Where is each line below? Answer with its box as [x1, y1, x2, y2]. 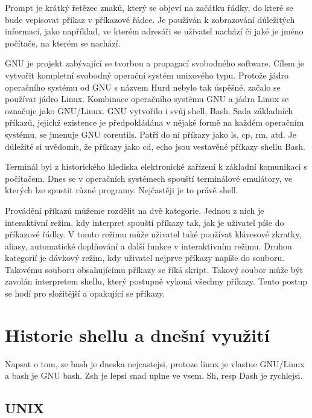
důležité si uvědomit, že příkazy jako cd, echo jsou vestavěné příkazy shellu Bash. [5, 140, 306, 152]
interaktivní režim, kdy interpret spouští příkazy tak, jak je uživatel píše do [5, 216, 284, 228]
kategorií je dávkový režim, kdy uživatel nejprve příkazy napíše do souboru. [5, 251, 285, 264]
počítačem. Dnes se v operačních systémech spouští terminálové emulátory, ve [5, 172, 293, 184]
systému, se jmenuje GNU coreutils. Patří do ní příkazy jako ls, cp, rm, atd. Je [5, 127, 296, 140]
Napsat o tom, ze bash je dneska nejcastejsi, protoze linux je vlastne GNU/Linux [5, 357, 305, 370]
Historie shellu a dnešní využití [5, 322, 270, 347]
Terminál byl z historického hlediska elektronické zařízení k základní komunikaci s [5, 160, 307, 173]
